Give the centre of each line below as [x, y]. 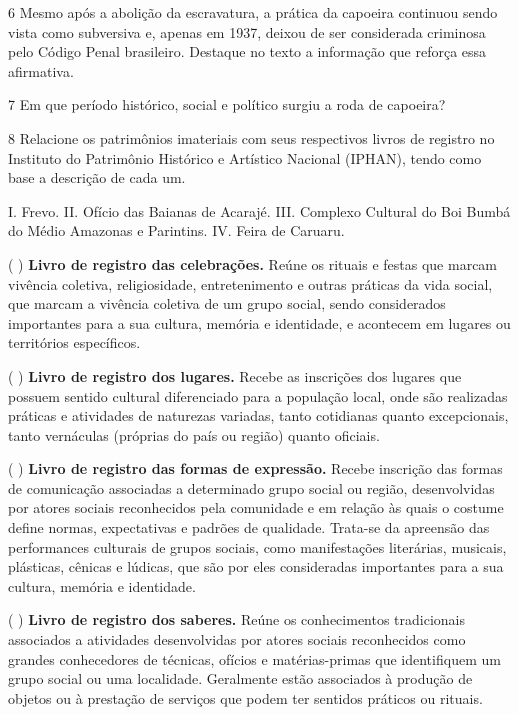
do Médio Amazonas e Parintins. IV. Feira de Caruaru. [176, 230]
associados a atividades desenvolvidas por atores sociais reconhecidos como [237, 639]
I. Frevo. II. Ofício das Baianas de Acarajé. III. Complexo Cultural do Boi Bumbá [259, 210]
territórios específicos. [74, 342]
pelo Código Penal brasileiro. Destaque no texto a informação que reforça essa [247, 51]
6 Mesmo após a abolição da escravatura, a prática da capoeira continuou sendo [253, 12]
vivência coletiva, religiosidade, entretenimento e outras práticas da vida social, [250, 283]
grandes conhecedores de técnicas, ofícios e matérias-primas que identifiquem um [254, 658]
